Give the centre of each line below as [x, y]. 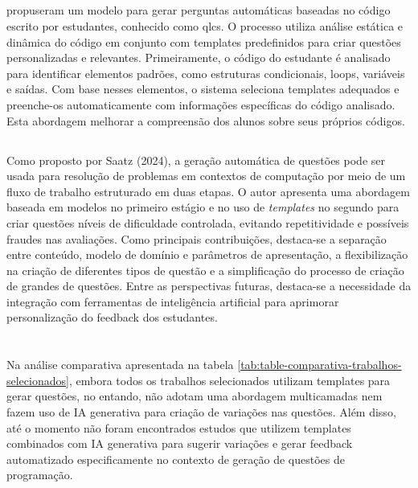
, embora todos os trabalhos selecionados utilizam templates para [229, 380]
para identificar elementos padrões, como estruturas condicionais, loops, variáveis [206, 73]
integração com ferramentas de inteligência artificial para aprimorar [173, 301]
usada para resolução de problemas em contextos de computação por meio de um [206, 176]
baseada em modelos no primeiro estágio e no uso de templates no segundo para [203, 207]
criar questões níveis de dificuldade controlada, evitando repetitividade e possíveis [208, 222]
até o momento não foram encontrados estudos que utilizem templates [179, 427]
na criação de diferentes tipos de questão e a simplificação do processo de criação [205, 270]
